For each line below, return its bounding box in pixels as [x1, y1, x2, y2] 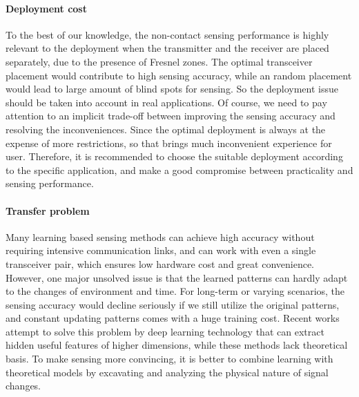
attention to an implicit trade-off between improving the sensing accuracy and [6, 108, 336, 123]
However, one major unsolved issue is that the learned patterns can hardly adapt [6, 270, 348, 284]
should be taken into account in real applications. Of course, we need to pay [6, 95, 327, 109]
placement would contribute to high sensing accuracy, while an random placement [6, 68, 352, 82]
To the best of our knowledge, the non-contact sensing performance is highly [6, 27, 329, 41]
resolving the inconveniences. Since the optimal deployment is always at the [6, 122, 326, 136]
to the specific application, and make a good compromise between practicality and [6, 162, 353, 177]
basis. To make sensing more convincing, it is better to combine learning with [6, 351, 333, 366]
